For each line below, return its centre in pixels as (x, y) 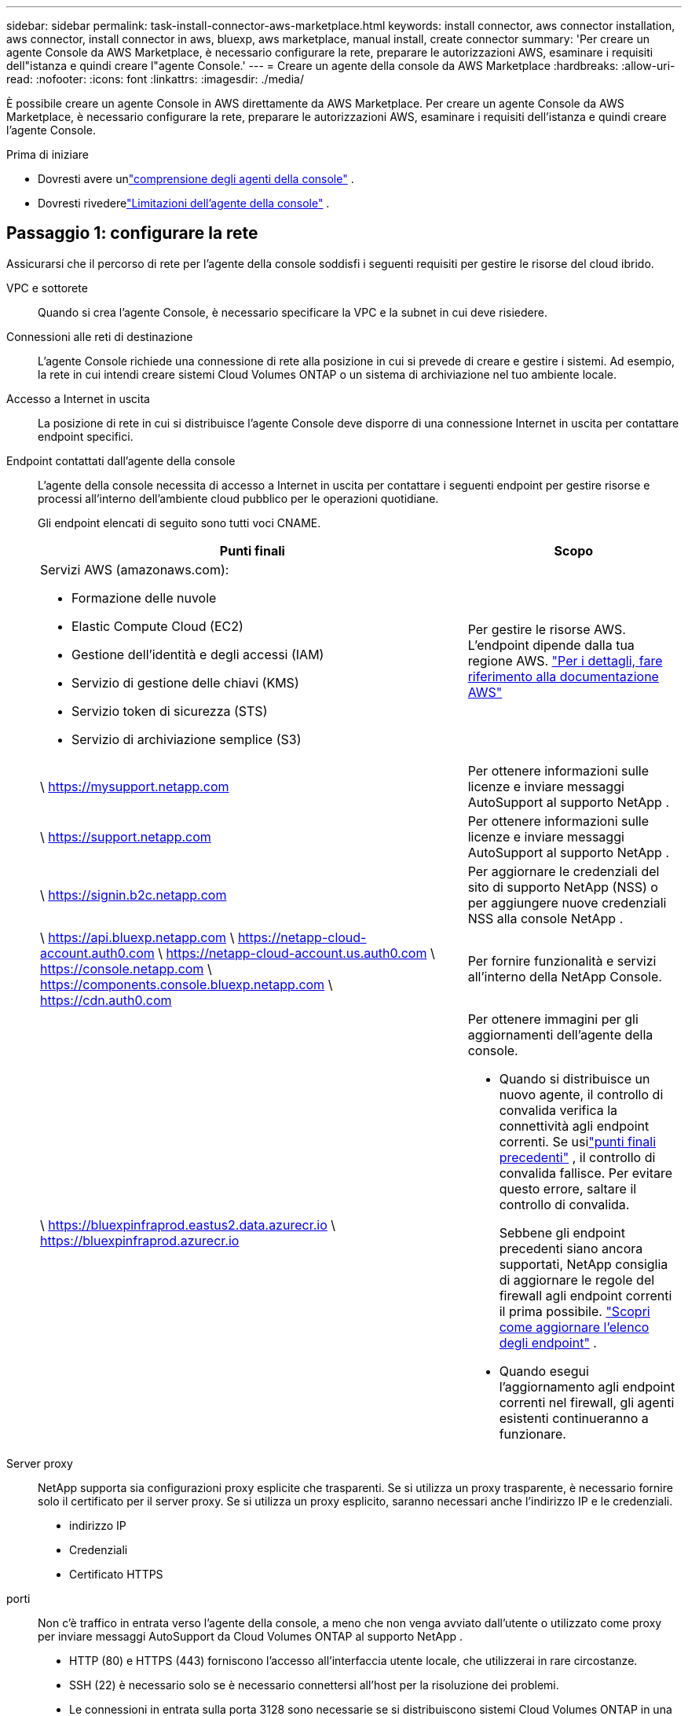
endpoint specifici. (86, 436)
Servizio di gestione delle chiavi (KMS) (185, 682)
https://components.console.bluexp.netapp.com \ (187, 984)
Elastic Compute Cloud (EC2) (157, 626)
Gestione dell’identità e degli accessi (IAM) (198, 654)
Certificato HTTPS (116, 1574)
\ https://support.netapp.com (126, 836)
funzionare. (532, 1434)
